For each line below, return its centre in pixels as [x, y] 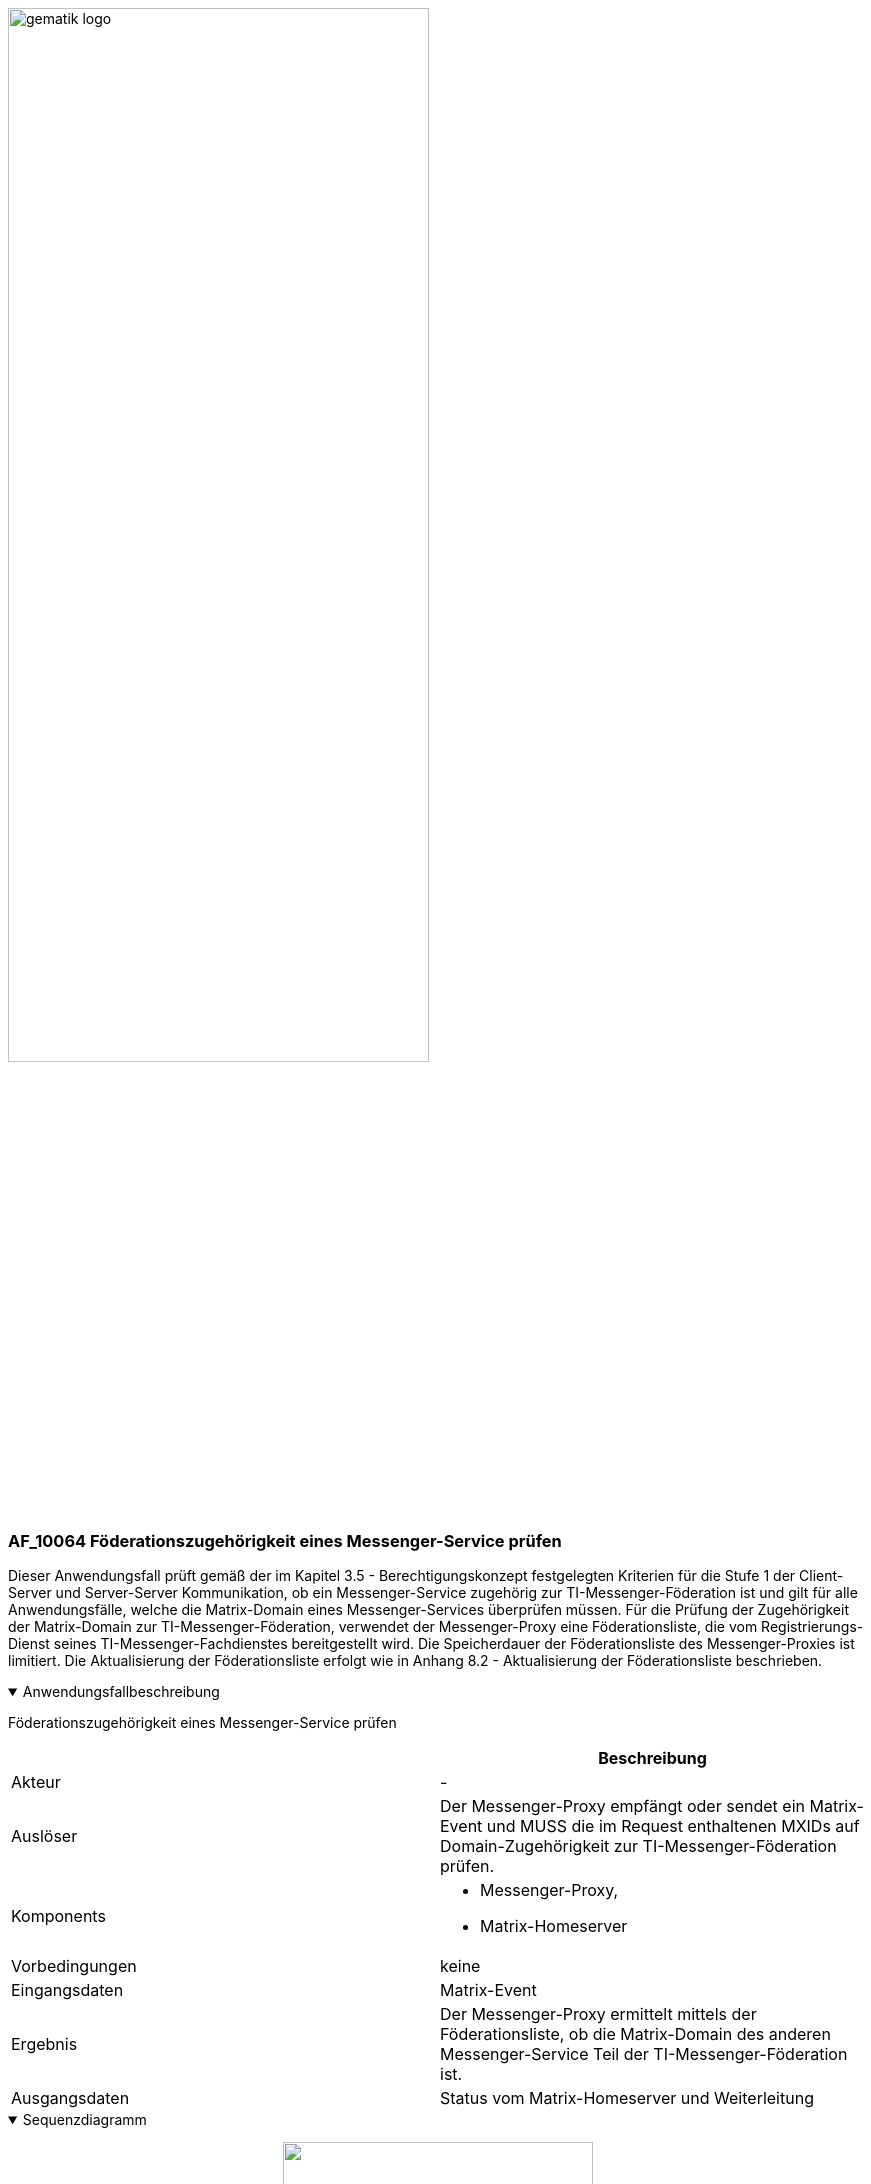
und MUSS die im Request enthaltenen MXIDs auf [673, 1826]
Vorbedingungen [74, 1966]
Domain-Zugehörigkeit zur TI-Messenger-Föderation [638, 1846]
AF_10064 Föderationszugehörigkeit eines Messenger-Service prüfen [285, 1540]
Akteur [36, 1782]
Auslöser [44, 1836]
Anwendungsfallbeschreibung [121, 1692]
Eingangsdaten [67, 1990]
